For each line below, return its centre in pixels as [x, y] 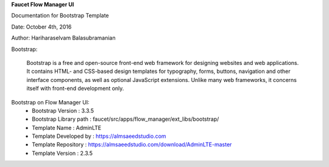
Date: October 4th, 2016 [41, 27]
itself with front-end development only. [75, 89]
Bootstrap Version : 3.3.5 [63, 111]
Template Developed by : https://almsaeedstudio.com [99, 136]
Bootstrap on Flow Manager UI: [50, 102]
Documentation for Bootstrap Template [60, 16]
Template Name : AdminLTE [67, 128]
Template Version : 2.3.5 [62, 153]
